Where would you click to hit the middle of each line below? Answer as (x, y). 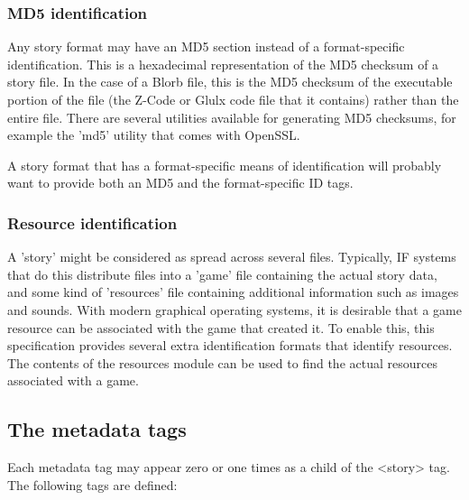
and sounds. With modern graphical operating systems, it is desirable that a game (234, 309)
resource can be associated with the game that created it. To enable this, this (221, 327)
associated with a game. (73, 380)
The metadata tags (97, 429)
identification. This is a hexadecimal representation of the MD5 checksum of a (223, 64)
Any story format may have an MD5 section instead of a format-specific (206, 46)
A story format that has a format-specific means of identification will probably (225, 165)
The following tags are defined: (92, 484)
